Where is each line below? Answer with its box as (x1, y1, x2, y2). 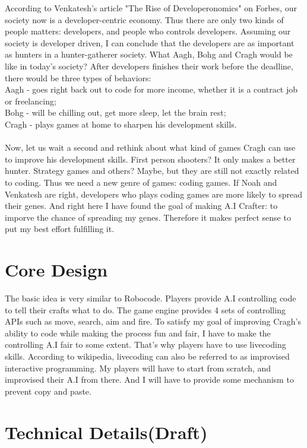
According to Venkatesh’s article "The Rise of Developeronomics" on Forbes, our (5, 2, 297, 14)
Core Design (5, 258, 108, 282)
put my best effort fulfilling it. (5, 223, 115, 235)
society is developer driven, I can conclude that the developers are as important (5, 36, 295, 49)
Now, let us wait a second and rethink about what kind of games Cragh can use (5, 141, 296, 154)
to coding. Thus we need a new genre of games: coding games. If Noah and (5, 176, 277, 188)
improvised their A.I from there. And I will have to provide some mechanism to (5, 373, 294, 386)
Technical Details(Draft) (5, 420, 208, 444)
